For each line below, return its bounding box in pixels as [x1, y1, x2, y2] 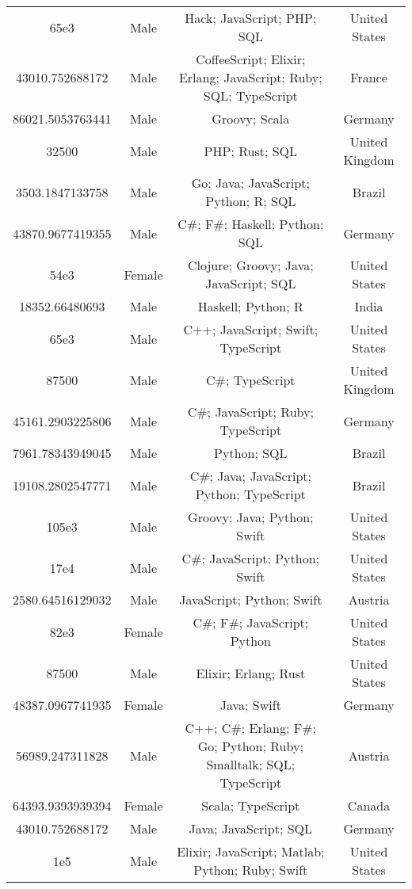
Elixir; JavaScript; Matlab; [177, 842, 325, 860]
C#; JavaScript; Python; [181, 549, 320, 567]
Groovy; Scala [212, 109, 290, 128]
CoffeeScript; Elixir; [196, 50, 306, 68]
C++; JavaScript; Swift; [183, 320, 319, 338]
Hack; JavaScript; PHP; [185, 9, 317, 27]
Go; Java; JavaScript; [191, 174, 310, 192]
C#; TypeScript [206, 370, 296, 389]
